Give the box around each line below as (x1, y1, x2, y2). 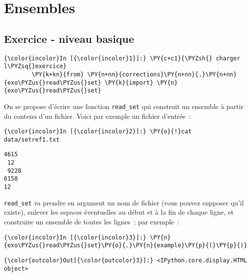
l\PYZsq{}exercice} (4, 63, 67, 70)
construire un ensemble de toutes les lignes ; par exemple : (4, 216, 180, 226)
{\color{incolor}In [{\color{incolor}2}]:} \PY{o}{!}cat (4, 128, 192, 135)
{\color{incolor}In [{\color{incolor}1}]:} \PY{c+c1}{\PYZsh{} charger (4, 55, 240, 62)
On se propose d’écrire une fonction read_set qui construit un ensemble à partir (4, 101, 244, 111)
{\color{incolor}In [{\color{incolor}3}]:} (4, 234, 147, 241)
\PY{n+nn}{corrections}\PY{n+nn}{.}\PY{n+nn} (87, 71, 237, 78)
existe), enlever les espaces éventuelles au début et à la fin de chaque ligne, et (4, 207, 234, 217)
